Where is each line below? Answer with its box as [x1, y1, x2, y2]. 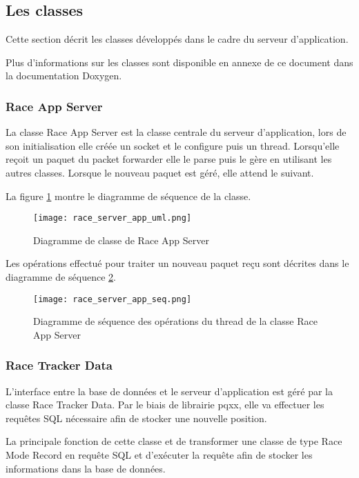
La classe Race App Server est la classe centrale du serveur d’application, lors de [6, 125, 347, 139]
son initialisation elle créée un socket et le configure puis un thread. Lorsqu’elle [6, 138, 340, 152]
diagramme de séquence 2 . [6, 270, 116, 284]
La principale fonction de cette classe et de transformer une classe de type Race [6, 434, 342, 448]
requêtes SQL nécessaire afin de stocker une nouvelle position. [6, 410, 267, 425]
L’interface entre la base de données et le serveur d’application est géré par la [6, 384, 333, 398]
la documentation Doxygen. [6, 68, 122, 83]
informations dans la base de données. [6, 461, 166, 475]
